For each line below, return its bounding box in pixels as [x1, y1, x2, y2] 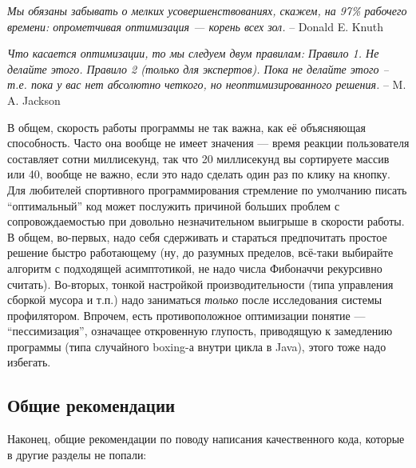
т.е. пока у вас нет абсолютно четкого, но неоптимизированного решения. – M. [7, 76, 406, 93]
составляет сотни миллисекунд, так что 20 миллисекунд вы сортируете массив [7, 150, 390, 166]
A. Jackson [7, 91, 61, 108]
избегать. [7, 354, 51, 370]
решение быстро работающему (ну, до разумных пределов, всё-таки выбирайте [7, 244, 394, 261]
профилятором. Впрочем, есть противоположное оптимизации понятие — [7, 306, 366, 323]
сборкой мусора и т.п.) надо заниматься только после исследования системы [7, 291, 382, 308]
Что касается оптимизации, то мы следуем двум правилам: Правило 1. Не [7, 45, 379, 62]
